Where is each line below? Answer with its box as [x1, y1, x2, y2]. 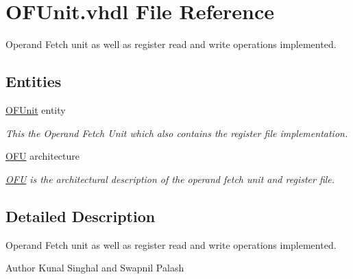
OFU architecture [5, 149, 80, 163]
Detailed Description [5, 205, 156, 226]
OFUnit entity [5, 102, 66, 117]
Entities [5, 71, 62, 92]
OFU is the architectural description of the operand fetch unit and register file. [5, 171, 335, 186]
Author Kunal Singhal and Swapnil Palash [5, 260, 184, 275]
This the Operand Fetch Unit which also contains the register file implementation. [5, 125, 348, 140]
